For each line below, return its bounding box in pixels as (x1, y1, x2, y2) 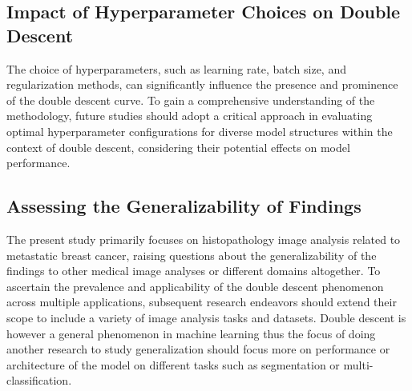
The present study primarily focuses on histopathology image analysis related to (6, 230, 401, 247)
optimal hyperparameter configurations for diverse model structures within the (6, 122, 393, 139)
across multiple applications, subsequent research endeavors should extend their (6, 293, 397, 310)
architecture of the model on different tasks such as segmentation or (6, 356, 340, 373)
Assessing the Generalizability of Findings (6, 194, 362, 218)
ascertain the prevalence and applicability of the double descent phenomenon (6, 277, 384, 294)
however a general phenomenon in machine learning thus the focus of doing (6, 325, 376, 341)
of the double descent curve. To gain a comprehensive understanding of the (6, 91, 375, 108)
